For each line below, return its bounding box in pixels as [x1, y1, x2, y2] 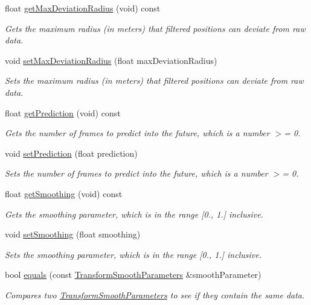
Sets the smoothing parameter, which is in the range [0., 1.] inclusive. [5, 248, 261, 260]
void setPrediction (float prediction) [5, 146, 138, 159]
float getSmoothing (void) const [5, 187, 123, 200]
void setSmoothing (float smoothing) [5, 228, 141, 241]
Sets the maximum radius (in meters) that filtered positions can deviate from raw [5, 74, 304, 87]
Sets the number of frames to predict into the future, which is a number [5, 167, 268, 180]
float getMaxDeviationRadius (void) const [5, 2, 161, 14]
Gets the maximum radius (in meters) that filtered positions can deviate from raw [5, 22, 306, 34]
